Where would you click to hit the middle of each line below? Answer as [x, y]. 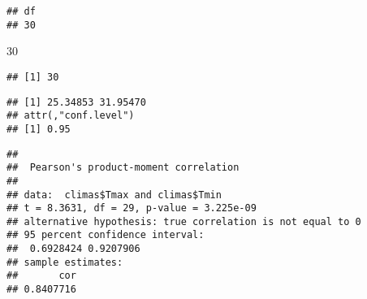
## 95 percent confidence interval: [106, 235]
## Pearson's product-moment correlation [123, 168]
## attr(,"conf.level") [71, 116]
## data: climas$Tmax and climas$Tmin [114, 195]
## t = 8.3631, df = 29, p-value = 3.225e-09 [132, 208]
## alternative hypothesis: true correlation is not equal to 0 [184, 221]
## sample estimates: [65, 262]
